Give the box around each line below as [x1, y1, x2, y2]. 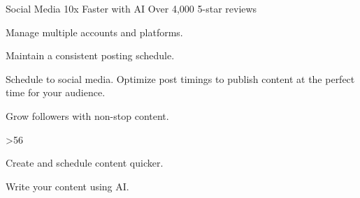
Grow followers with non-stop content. [6, 108, 169, 123]
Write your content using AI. [6, 178, 129, 193]
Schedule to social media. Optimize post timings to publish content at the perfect [6, 71, 355, 86]
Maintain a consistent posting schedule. [6, 48, 175, 63]
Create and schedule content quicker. [6, 155, 164, 170]
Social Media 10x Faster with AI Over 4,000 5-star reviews [6, 1, 257, 15]
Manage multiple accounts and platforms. [6, 24, 183, 39]
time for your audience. [6, 85, 106, 100]
